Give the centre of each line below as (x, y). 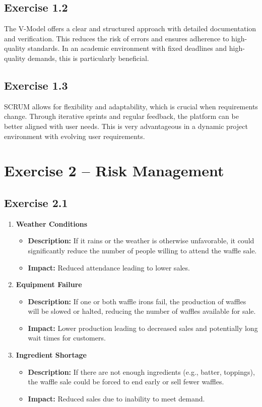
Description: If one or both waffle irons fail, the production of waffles (137, 301)
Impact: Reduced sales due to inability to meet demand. (116, 398)
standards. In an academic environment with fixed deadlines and (127, 48)
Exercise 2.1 (36, 202)
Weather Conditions (52, 223)
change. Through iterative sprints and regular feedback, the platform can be (121, 116)
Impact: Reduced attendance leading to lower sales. (109, 267)
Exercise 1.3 (36, 85)
